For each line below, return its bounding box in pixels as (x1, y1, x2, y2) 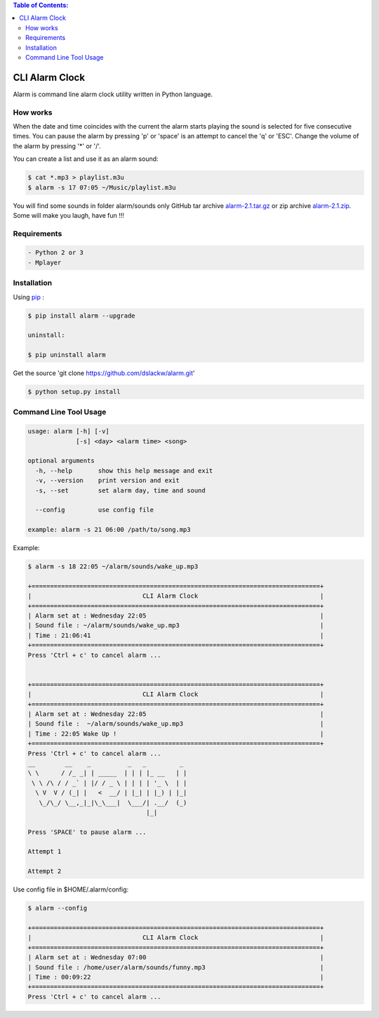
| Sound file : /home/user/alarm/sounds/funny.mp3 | (27, 963, 324, 971)
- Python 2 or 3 (27, 249, 84, 256)
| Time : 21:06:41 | (27, 631, 324, 639)
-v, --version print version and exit (35, 476, 180, 485)
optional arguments (27, 457, 95, 465)
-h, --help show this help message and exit (35, 466, 213, 474)
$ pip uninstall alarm (27, 351, 106, 359)
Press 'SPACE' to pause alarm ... (27, 828, 147, 836)
